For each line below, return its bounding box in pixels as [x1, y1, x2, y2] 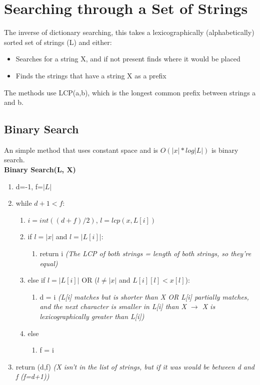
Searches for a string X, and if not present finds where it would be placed [15, 53, 240, 64]
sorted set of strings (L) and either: [4, 36, 112, 47]
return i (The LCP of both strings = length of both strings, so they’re [39, 248, 251, 259]
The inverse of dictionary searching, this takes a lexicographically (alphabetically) [4, 27, 254, 37]
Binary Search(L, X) [4, 164, 76, 175]
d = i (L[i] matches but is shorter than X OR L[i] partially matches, [39, 291, 249, 302]
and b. [4, 97, 23, 107]
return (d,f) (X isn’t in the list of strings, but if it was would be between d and [15, 361, 254, 372]
